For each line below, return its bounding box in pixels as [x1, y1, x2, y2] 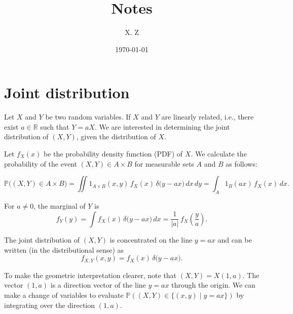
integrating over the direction [4, 299, 95, 310]
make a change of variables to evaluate [4, 290, 124, 300]
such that [40, 121, 69, 132]
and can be [217, 234, 252, 245]
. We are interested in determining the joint [94, 121, 230, 132]
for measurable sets [134, 158, 194, 169]
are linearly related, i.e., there [161, 111, 254, 122]
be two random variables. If [45, 111, 131, 122]
